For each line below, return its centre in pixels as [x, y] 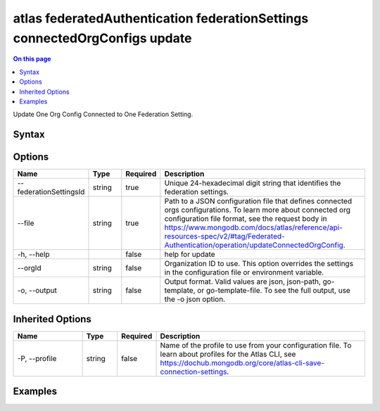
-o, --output [37, 291]
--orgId [29, 268]
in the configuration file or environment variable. [244, 272]
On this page [32, 59]
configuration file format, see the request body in [246, 219]
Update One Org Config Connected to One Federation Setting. [103, 114]
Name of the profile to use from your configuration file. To [256, 345]
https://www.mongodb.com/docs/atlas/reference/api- [253, 227]
